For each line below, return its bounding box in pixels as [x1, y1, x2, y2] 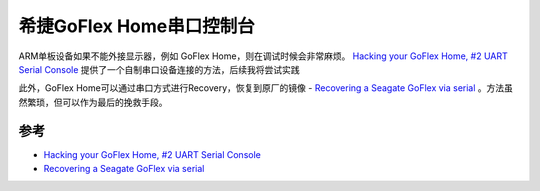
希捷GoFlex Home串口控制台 [18, 15, 255, 37]
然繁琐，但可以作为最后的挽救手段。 [18, 96, 168, 108]
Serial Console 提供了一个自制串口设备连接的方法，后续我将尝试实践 [18, 63, 300, 75]
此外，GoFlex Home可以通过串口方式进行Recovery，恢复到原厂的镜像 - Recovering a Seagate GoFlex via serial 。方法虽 [18, 82, 514, 94]
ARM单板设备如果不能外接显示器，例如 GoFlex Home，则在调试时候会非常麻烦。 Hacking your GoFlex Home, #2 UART [18, 50, 509, 62]
